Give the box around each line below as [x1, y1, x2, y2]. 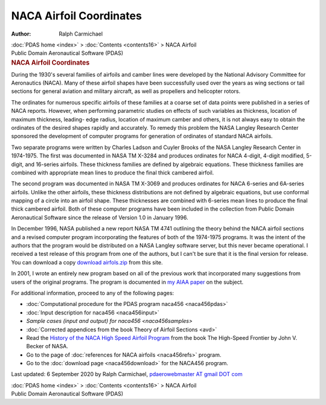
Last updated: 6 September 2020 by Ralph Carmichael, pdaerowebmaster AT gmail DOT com [11, 371, 243, 378]
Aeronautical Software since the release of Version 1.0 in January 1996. [11, 214, 188, 221]
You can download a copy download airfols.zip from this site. [11, 258, 163, 266]
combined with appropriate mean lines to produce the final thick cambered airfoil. [11, 169, 214, 176]
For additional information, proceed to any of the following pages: [11, 289, 174, 296]
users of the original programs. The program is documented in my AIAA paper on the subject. [11, 278, 244, 285]
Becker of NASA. [26, 343, 69, 350]
